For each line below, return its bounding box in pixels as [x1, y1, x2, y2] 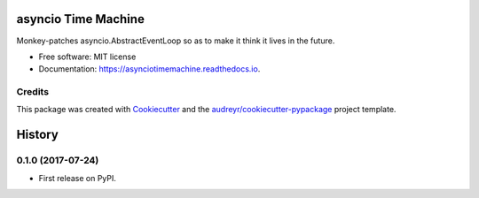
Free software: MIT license [38, 51, 137, 62]
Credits [16, 86, 49, 98]
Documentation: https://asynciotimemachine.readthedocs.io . [38, 64, 261, 74]
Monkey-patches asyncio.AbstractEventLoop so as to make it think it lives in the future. [16, 35, 335, 46]
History [16, 127, 59, 142]
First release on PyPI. [38, 172, 117, 183]
